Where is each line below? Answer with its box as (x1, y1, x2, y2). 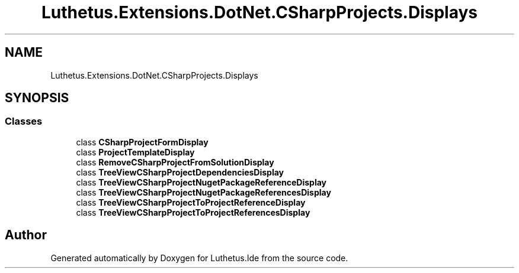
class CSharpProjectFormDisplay (76, 136, 209, 147)
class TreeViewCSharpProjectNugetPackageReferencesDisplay (76, 187, 331, 197)
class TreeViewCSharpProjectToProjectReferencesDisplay (76, 207, 310, 217)
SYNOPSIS (5, 90, 69, 106)
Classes (5, 115, 43, 128)
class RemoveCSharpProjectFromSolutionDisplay (76, 157, 274, 167)
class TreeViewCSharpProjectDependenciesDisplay (76, 167, 284, 177)
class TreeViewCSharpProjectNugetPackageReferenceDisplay (76, 177, 327, 187)
